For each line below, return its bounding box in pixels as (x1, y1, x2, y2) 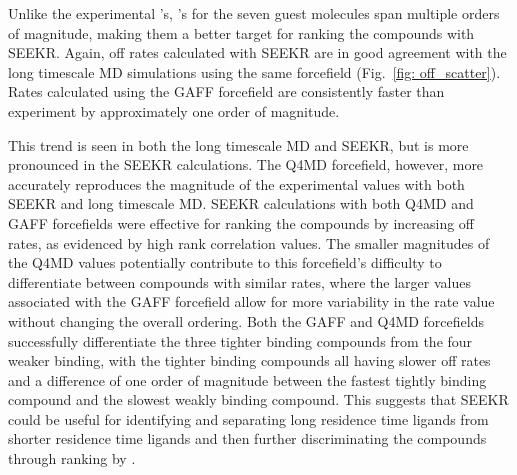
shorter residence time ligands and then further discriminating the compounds (8, 428, 487, 449)
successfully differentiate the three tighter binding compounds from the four (8, 330, 473, 351)
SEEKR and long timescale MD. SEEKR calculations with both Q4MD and (8, 193, 474, 214)
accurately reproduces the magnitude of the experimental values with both (8, 173, 465, 194)
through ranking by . (8, 448, 136, 469)
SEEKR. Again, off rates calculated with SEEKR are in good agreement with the (8, 42, 507, 63)
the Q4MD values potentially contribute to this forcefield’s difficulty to (8, 252, 442, 273)
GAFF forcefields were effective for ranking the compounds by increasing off (8, 212, 475, 233)
